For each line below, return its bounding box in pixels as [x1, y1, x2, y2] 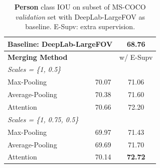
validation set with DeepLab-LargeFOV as [15, 11, 145, 22]
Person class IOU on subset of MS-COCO [14, 2, 146, 12]
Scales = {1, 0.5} [8, 64, 61, 74]
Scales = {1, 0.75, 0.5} [8, 114, 79, 124]
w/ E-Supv [119, 51, 153, 62]
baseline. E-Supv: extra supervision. [25, 21, 135, 32]
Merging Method [8, 51, 68, 62]
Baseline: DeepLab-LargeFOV [8, 38, 113, 49]
